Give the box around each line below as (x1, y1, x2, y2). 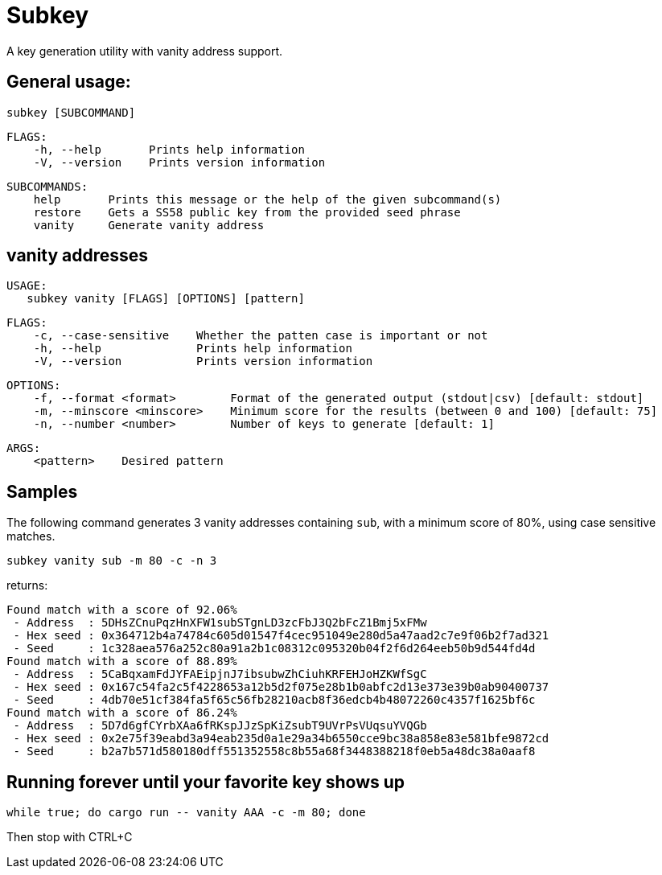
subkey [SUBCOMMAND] (6, 105, 136, 119)
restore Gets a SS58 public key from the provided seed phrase (33, 205, 461, 219)
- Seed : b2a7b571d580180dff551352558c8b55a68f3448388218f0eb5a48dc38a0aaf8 (13, 745, 536, 758)
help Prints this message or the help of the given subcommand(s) (33, 192, 502, 206)
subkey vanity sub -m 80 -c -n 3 (6, 554, 217, 568)
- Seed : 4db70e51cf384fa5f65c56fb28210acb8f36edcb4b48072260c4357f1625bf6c (13, 693, 536, 707)
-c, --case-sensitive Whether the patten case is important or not (33, 329, 488, 343)
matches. (6, 529, 56, 544)
